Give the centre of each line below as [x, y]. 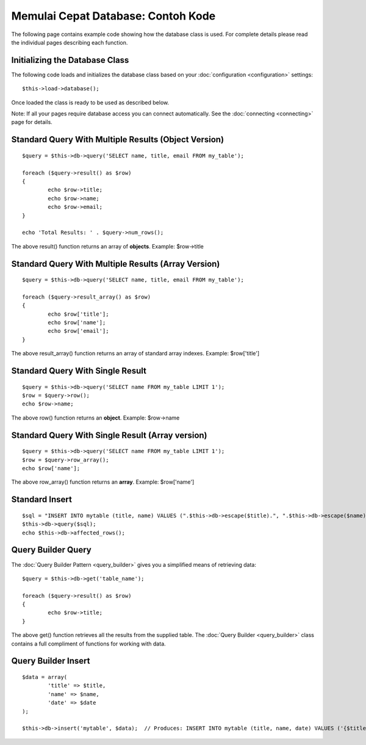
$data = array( [45, 677]
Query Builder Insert [51, 661]
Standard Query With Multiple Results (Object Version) [118, 140]
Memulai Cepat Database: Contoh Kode [113, 16]
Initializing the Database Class [70, 60]
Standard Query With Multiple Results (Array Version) [116, 263]
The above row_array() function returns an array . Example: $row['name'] [103, 482]
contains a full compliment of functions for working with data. [88, 644]
